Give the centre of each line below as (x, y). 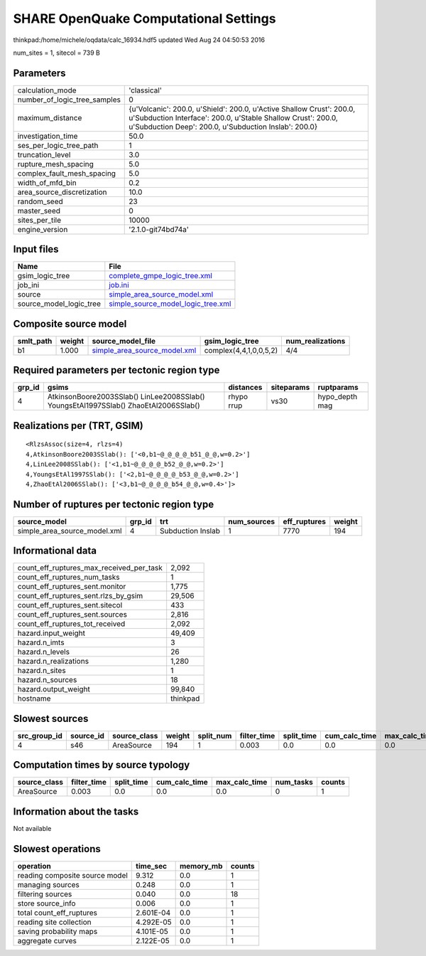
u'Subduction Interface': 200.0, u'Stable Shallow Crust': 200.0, (234, 117)
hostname (34, 699)
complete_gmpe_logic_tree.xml (161, 276)
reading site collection (54, 922)
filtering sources (45, 894)
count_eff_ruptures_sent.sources (72, 615)
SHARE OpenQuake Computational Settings (144, 18)
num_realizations (316, 341)
